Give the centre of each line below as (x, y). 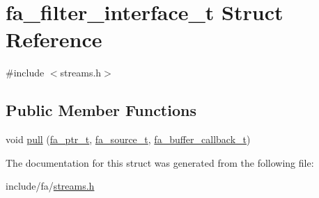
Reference (54, 39)
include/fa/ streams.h (50, 186)
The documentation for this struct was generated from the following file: (160, 162)
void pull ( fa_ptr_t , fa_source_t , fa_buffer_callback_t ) (128, 139)
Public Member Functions (101, 110)
